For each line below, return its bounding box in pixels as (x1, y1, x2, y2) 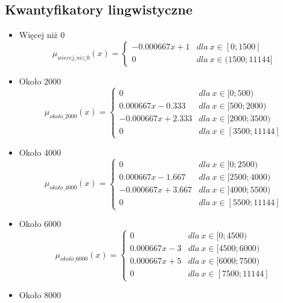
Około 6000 (19, 217, 62, 230)
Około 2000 (19, 74, 62, 87)
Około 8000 (19, 289, 62, 301)
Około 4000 (19, 146, 62, 158)
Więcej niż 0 (19, 28, 65, 41)
